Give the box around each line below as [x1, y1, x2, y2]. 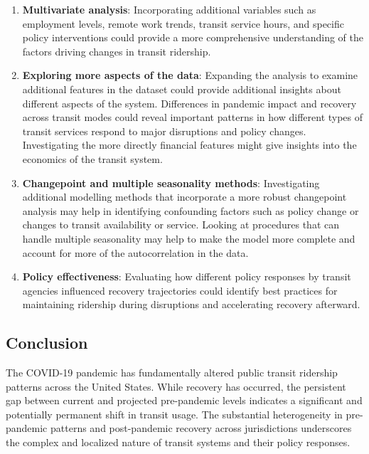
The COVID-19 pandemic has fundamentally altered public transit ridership [6, 365, 338, 380]
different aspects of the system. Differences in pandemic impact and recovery [22, 95, 357, 110]
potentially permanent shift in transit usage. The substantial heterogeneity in [6, 406, 343, 421]
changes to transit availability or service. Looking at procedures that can [22, 217, 339, 232]
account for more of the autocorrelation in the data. [22, 245, 249, 260]
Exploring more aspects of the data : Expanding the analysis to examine [22, 68, 358, 83]
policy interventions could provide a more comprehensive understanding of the [22, 30, 363, 45]
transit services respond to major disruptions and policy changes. [22, 123, 306, 138]
